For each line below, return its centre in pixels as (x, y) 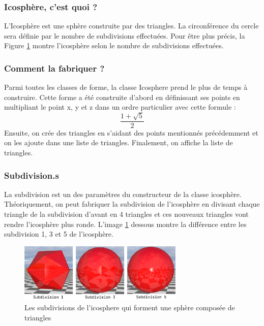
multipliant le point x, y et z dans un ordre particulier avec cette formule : (120, 107)
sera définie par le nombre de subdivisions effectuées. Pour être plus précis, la (125, 35)
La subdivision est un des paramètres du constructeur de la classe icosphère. (123, 194)
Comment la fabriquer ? (54, 68)
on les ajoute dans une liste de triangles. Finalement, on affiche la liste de (119, 142)
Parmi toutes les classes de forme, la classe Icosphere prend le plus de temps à (126, 87)
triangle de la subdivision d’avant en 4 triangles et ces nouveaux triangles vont (126, 214)
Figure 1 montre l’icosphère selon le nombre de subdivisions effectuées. (114, 45)
